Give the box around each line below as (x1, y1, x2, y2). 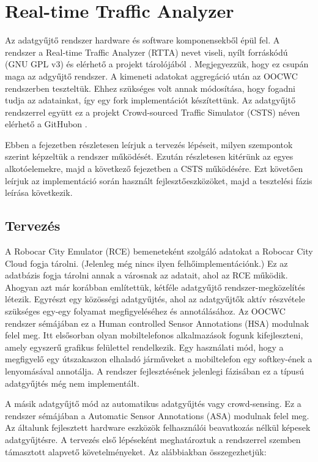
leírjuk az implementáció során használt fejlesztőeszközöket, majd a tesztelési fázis (5, 174, 312, 187)
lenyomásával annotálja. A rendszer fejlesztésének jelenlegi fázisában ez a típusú (5, 364, 304, 377)
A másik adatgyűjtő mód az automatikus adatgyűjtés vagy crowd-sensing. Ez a (5, 397, 301, 410)
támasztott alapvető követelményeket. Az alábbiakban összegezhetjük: (5, 445, 267, 458)
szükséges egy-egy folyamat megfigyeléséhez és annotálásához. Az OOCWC (5, 305, 286, 318)
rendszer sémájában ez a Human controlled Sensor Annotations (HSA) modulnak (5, 316, 309, 329)
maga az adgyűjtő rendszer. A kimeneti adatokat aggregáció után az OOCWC (5, 69, 298, 82)
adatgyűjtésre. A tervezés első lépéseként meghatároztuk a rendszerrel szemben (5, 433, 301, 445)
